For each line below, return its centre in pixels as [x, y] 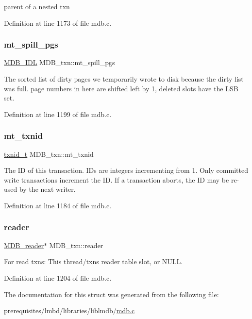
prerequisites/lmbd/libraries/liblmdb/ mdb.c [69, 311]
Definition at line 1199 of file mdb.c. [58, 114]
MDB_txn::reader [76, 245]
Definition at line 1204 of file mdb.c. [58, 277]
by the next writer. [47, 189]
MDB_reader [24, 245]
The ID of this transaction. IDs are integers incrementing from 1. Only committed [126, 170]
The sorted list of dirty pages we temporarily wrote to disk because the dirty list [124, 79]
